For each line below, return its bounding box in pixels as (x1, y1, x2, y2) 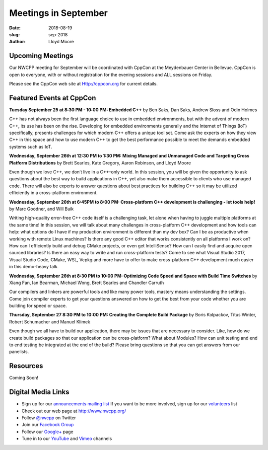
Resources (9, 362, 43, 370)
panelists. (9, 349, 29, 355)
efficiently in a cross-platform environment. (9, 190, 98, 196)
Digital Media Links (9, 388, 69, 396)
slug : (9, 31, 20, 37)
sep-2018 (48, 31, 68, 37)
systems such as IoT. (9, 144, 52, 150)
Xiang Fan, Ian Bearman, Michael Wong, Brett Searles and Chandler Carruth (9, 280, 164, 286)
